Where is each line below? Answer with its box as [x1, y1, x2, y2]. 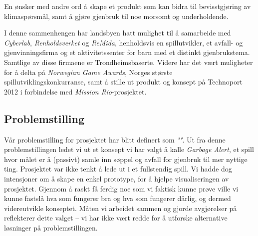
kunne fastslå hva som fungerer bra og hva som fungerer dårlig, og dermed [4, 193, 231, 203]
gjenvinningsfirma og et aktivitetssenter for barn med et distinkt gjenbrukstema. [4, 47, 250, 57]
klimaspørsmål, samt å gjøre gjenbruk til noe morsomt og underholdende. [4, 10, 229, 21]
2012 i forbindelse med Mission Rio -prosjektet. [4, 86, 147, 96]
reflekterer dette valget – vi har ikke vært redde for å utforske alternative [4, 212, 228, 223]
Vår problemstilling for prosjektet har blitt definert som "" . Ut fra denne [4, 134, 226, 144]
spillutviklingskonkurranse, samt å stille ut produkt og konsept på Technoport [4, 76, 243, 87]
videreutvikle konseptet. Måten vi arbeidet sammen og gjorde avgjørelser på [4, 202, 237, 213]
